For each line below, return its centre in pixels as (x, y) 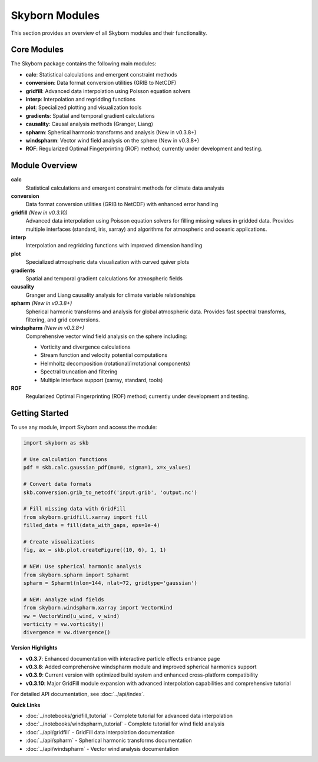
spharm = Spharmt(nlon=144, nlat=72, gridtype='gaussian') (110, 583)
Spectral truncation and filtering (79, 372)
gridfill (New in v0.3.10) (39, 213)
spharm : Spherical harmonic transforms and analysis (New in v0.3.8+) (111, 132)
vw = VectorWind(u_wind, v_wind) (72, 616)
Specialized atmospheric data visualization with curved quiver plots (107, 262)
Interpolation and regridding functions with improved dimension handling (114, 246)
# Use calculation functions (65, 460)
